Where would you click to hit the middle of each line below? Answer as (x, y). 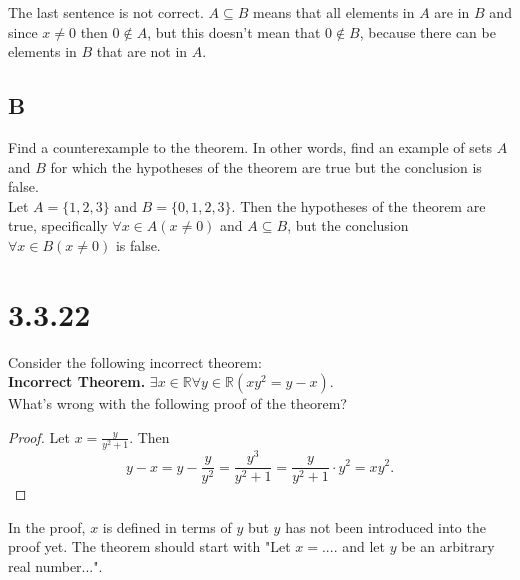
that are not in (142, 51)
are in (452, 12)
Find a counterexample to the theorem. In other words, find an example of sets (250, 146)
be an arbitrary (448, 546)
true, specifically (58, 225)
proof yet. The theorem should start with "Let (149, 546)
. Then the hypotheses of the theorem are (358, 205)
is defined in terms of (167, 526)
